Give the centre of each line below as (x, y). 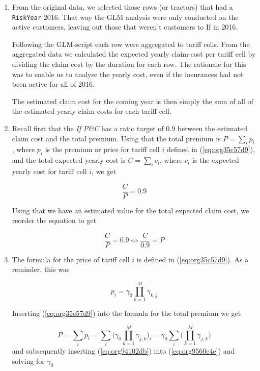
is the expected (215, 160)
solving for (28, 361)
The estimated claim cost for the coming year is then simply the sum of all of (133, 101)
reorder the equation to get (54, 220)
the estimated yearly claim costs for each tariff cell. (92, 111)
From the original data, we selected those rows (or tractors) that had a (122, 7)
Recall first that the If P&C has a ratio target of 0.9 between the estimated (130, 128)
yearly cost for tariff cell (49, 171)
